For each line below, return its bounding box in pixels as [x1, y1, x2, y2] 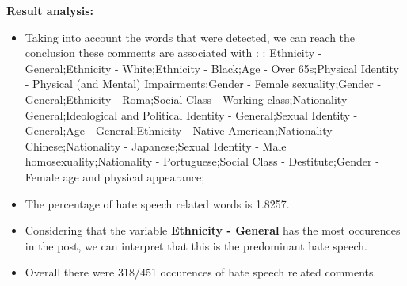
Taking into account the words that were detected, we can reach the [25, 29, 356, 45]
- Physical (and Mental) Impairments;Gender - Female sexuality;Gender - [25, 75, 382, 92]
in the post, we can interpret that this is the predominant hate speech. [25, 237, 367, 254]
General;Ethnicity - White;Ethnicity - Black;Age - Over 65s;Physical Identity [25, 59, 399, 76]
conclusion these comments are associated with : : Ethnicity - [25, 44, 322, 61]
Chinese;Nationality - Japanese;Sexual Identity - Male [25, 137, 287, 154]
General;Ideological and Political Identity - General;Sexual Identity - [25, 106, 358, 123]
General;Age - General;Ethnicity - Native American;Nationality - [25, 122, 340, 139]
